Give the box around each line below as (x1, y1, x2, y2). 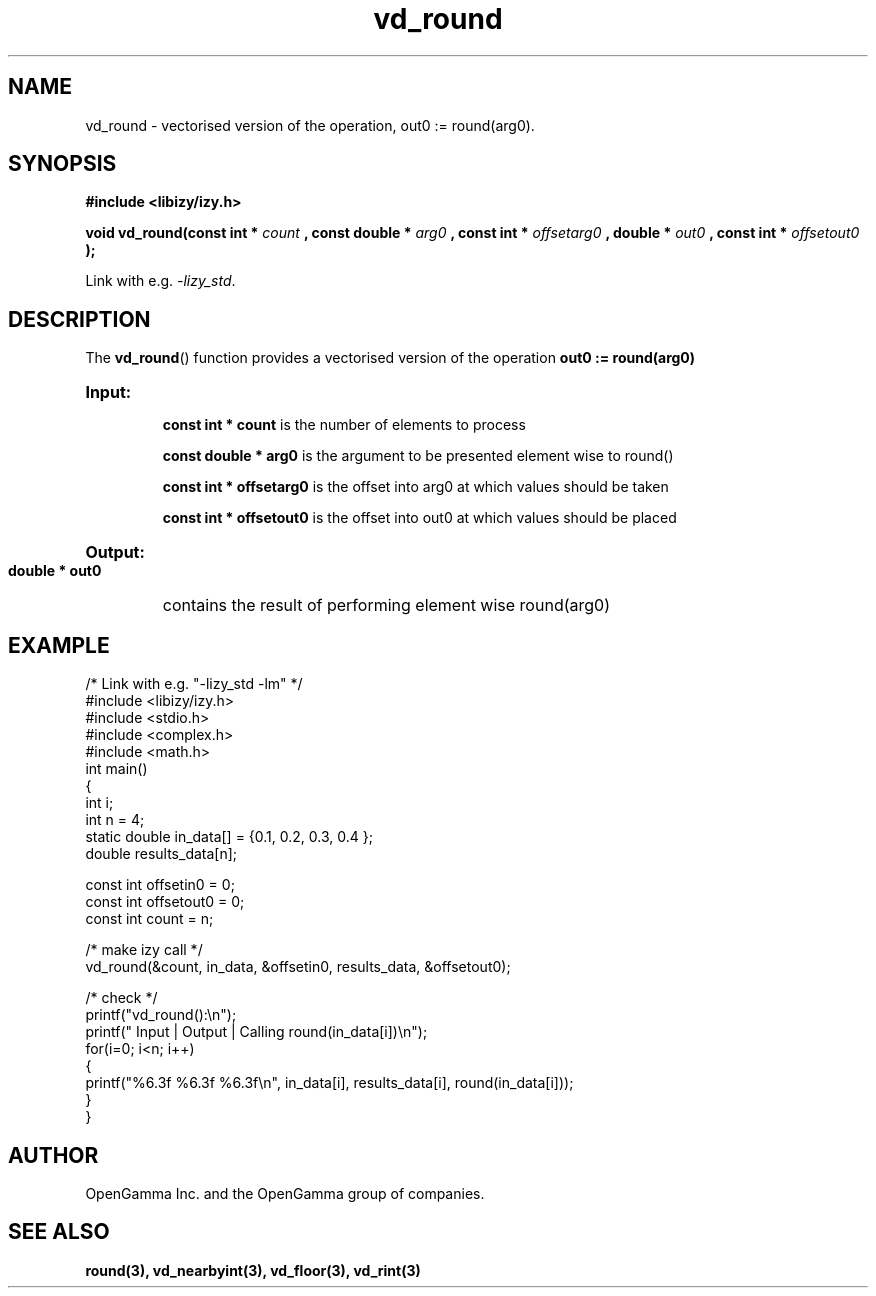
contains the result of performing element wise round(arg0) (162, 595, 610, 616)
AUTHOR (8, 1142, 99, 1168)
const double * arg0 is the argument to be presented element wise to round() (162, 447, 674, 465)
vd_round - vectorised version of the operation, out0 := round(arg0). (85, 116, 535, 134)
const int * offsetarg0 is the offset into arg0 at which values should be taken (162, 478, 669, 496)
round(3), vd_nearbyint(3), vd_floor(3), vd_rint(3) (85, 1261, 421, 1279)
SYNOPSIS (8, 151, 117, 177)
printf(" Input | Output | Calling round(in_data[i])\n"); (85, 1023, 428, 1041)
